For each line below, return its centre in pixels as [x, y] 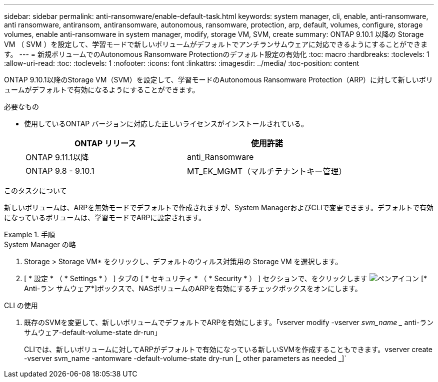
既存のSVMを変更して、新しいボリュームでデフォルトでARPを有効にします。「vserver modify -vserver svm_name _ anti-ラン [229, 322]
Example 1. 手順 [29, 234]
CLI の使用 [21, 305]
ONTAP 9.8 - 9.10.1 [60, 171]
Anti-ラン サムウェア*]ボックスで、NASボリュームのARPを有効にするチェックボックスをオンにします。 [193, 288]
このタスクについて [35, 191]
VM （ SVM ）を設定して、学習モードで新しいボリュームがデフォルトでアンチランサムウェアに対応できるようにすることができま [216, 44]
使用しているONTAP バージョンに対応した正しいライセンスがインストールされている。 [166, 124]
